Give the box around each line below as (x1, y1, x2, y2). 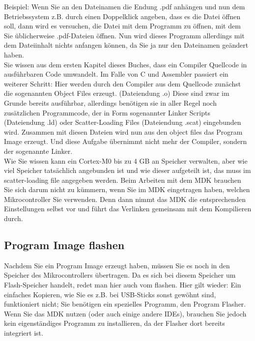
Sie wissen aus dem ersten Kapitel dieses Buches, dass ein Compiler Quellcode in (4, 59, 247, 69)
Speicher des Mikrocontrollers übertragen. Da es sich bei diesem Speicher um (4, 270, 236, 280)
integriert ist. (4, 328, 43, 338)
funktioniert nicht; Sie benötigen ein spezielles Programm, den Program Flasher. (4, 299, 246, 309)
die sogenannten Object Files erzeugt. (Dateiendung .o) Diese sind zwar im (4, 88, 229, 98)
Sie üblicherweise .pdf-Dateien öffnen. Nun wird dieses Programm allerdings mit (4, 30, 245, 40)
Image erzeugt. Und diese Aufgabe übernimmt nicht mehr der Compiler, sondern (4, 136, 247, 146)
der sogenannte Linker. (4, 145, 73, 156)
